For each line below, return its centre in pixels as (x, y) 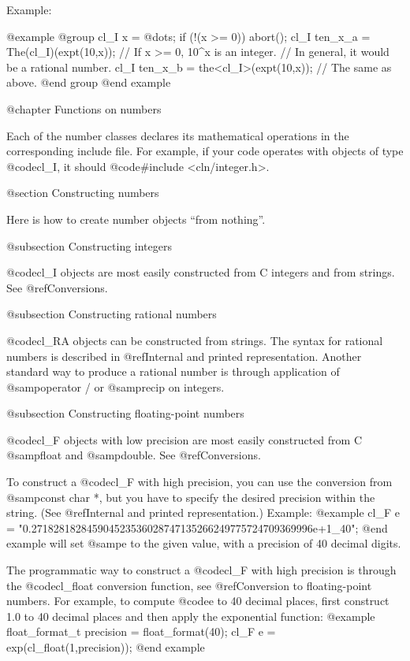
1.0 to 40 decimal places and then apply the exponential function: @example (191, 616)
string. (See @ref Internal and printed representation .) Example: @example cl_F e (203, 512)
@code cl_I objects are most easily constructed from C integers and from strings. (201, 272)
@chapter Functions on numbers (84, 108)
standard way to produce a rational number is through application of (173, 371)
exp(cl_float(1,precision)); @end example (106, 647)
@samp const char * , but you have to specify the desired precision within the (191, 497)
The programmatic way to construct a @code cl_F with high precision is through (201, 570)
